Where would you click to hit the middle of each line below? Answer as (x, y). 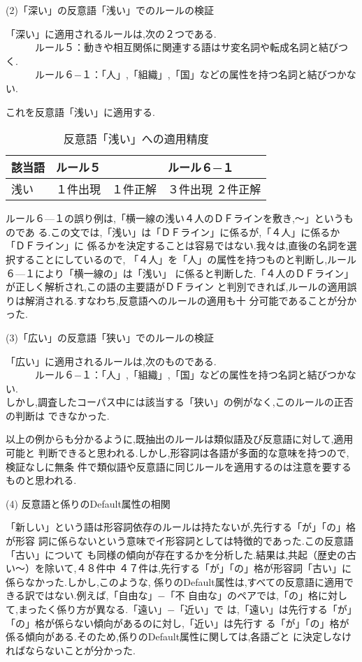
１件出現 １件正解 (107, 189)
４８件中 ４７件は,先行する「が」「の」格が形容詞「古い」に (214, 568)
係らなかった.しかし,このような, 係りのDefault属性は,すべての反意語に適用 (175, 581)
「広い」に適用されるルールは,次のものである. (111, 361)
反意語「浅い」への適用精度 (136, 139)
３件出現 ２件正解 (215, 189)
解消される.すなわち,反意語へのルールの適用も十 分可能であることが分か (191, 300)
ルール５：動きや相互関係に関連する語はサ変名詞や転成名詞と (176, 47)
